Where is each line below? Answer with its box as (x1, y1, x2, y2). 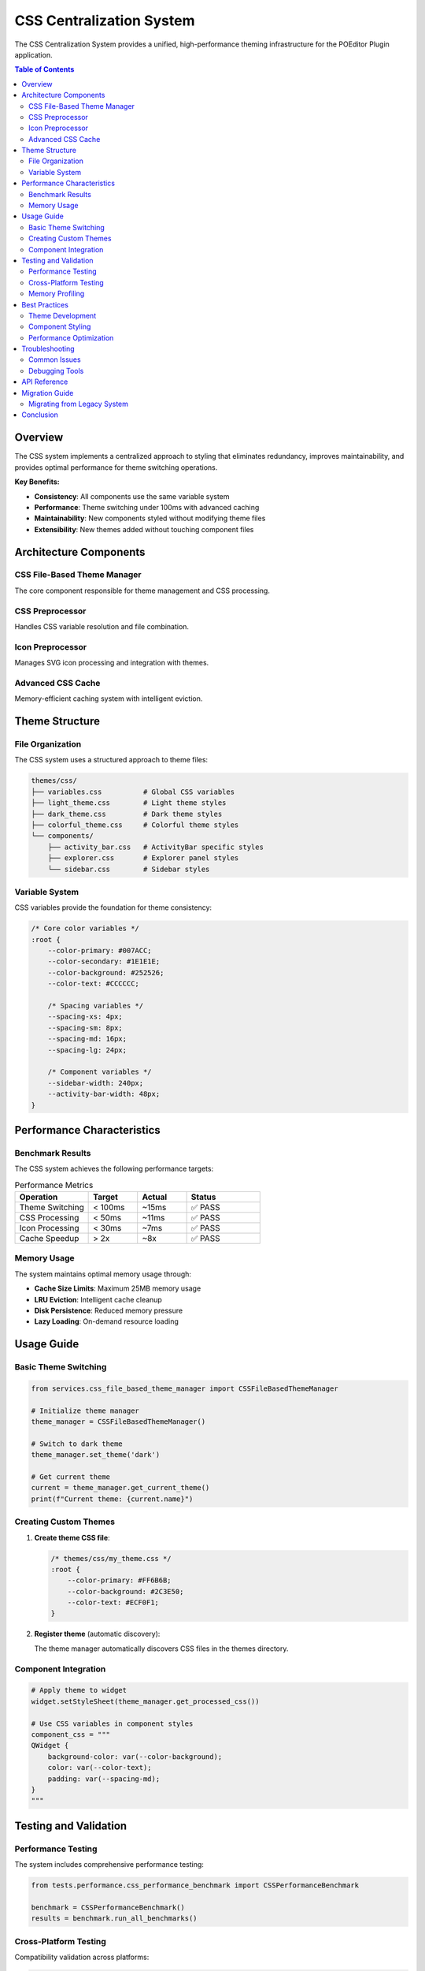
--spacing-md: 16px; (47, 1034, 128, 1044)
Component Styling (28, 322, 91, 331)
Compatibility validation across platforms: (14, 1952, 150, 1962)
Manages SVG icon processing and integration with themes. (14, 658, 209, 668)
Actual (142, 1191, 168, 1202)
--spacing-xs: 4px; (47, 1012, 124, 1021)
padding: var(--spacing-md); (47, 1774, 161, 1783)
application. (14, 50, 53, 59)
